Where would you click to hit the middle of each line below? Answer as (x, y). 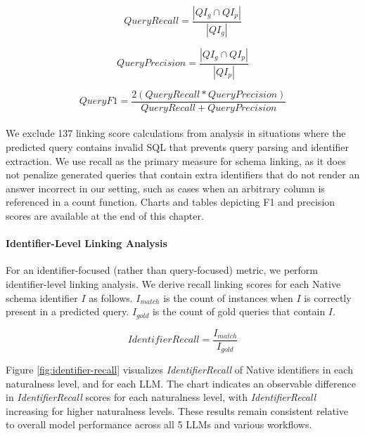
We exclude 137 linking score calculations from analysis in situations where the (176, 133)
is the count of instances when (228, 297)
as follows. (111, 297)
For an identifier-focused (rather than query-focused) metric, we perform (162, 270)
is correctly (328, 297)
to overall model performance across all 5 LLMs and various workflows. (159, 424)
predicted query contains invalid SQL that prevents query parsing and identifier (177, 147)
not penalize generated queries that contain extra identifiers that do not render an (183, 174)
